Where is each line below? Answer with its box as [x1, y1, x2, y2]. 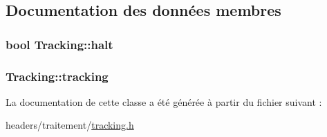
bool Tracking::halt [6, 35, 113, 53]
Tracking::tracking [6, 67, 109, 84]
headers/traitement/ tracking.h [6, 118, 134, 132]
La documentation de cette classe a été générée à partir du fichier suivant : [6, 94, 322, 109]
